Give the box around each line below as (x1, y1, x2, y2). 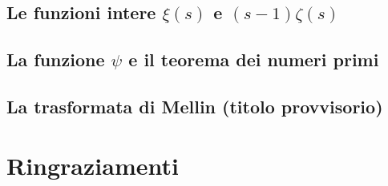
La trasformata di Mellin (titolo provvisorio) (6, 93, 383, 118)
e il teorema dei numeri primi (128, 47, 379, 72)
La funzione (6, 47, 105, 72)
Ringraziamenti (6, 148, 179, 181)
